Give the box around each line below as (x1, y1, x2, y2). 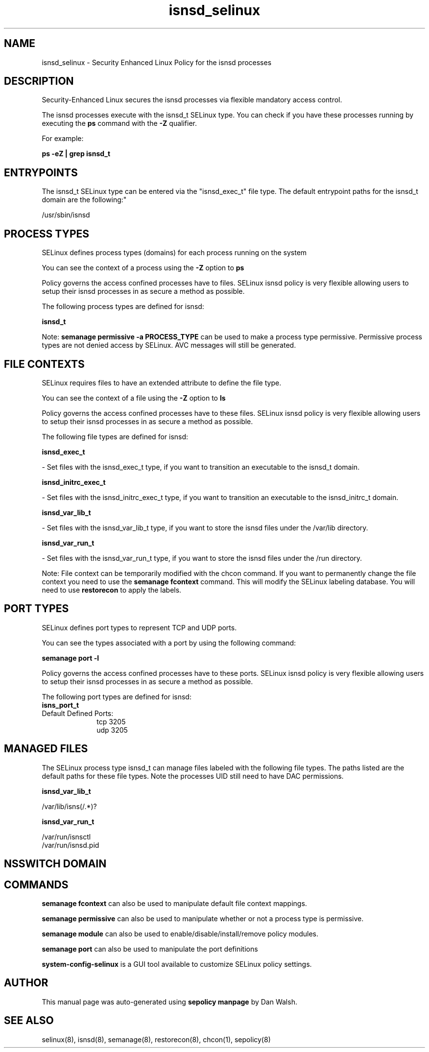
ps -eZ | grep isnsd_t (42, 149, 111, 158)
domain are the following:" (42, 195, 127, 204)
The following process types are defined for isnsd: (42, 302, 204, 311)
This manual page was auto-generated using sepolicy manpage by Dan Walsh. (42, 997, 297, 1006)
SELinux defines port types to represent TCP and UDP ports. (42, 623, 237, 632)
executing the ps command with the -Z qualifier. (42, 119, 197, 128)
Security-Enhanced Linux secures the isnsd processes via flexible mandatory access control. (42, 96, 342, 104)
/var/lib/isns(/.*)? (42, 802, 97, 811)
